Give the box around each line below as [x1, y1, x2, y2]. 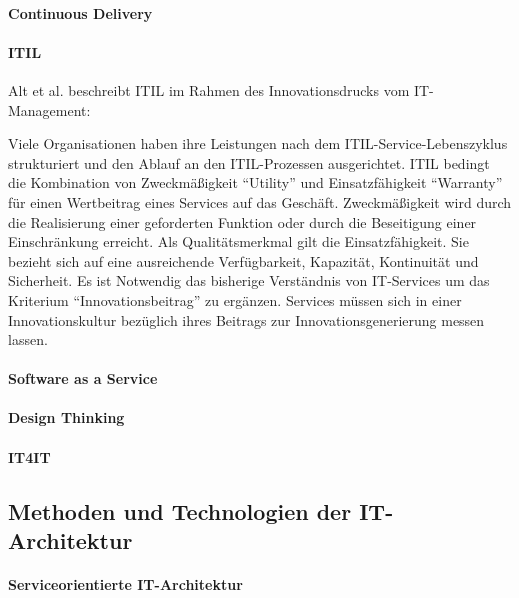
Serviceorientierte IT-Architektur [8, 574, 243, 595]
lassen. [8, 329, 48, 350]
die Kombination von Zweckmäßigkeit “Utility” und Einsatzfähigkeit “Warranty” [8, 172, 503, 193]
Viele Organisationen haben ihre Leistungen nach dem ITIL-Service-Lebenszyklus [8, 133, 508, 154]
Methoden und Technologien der [8, 495, 352, 526]
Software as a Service [8, 368, 158, 389]
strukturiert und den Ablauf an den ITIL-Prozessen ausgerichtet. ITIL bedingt [8, 152, 490, 173]
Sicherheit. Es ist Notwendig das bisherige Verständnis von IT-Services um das [8, 270, 490, 291]
